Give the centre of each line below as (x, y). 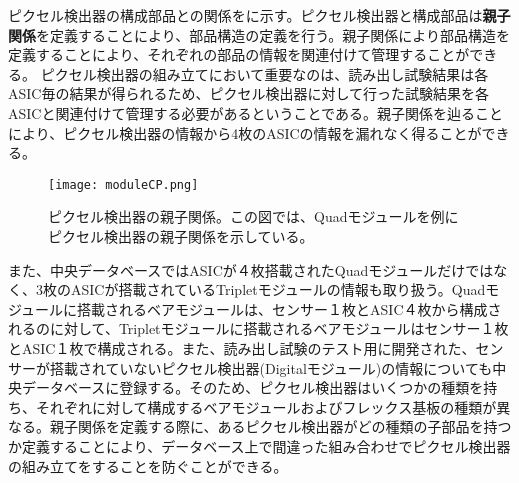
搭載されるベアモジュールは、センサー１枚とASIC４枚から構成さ (289, 308)
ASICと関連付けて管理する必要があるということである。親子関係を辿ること (255, 112)
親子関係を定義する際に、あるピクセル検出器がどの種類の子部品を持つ (280, 426)
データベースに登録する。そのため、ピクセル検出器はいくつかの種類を (252, 387)
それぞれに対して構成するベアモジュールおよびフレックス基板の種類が (266, 406)
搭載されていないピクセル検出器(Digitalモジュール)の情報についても (271, 367)
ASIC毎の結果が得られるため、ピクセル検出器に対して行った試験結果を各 (249, 93)
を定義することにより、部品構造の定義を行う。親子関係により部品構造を (273, 34)
